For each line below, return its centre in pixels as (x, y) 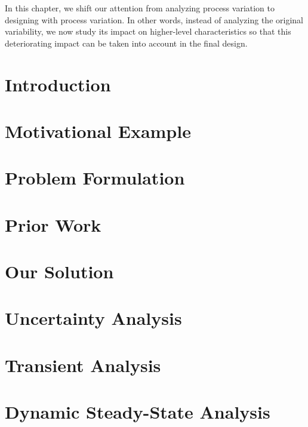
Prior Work (53, 224)
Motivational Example (98, 130)
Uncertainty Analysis (93, 318)
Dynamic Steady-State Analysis (138, 412)
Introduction (58, 84)
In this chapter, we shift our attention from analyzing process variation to (140, 8)
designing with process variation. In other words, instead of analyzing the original (154, 19)
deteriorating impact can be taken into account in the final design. (126, 43)
